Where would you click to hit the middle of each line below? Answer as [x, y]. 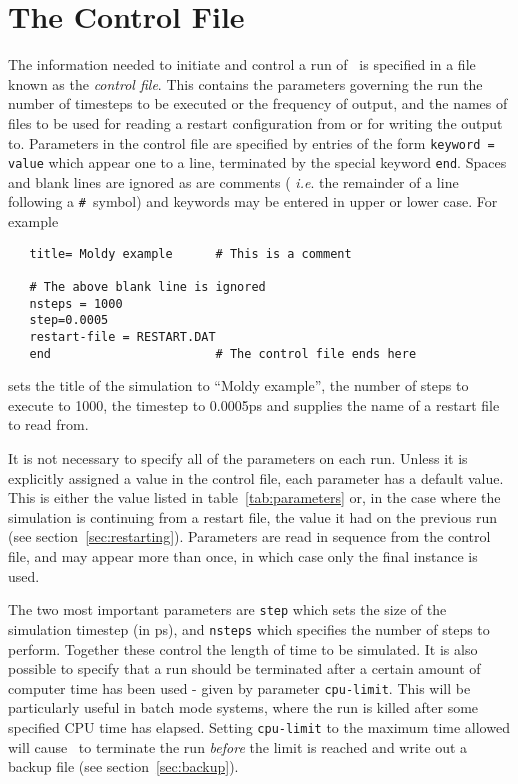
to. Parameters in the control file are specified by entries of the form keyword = [251, 142]
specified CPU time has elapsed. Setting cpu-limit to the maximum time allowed [259, 726]
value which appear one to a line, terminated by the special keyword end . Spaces [257, 162]
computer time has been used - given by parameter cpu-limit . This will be [239, 687]
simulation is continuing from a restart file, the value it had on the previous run [252, 516]
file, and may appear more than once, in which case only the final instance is [243, 556]
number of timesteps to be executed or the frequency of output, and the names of [258, 103]
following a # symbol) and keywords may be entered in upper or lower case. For [253, 201]
